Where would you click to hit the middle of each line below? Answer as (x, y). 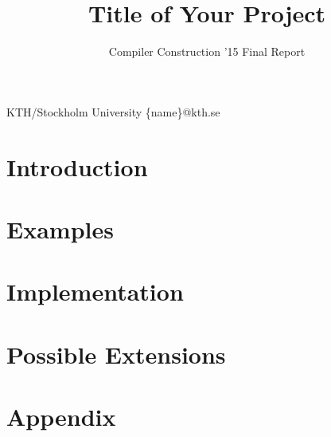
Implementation (95, 291)
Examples (60, 228)
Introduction (77, 166)
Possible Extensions (116, 354)
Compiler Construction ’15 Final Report (207, 51)
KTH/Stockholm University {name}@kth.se (113, 111)
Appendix (61, 416)
